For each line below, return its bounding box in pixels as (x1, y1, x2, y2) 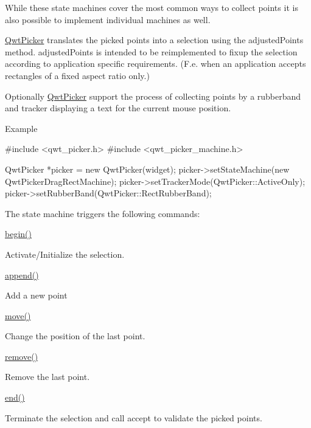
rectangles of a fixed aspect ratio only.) (5, 69, 150, 81)
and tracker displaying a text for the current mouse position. (5, 102, 231, 114)
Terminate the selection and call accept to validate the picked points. (5, 411, 262, 424)
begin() (5, 227, 32, 240)
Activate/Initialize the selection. (5, 247, 125, 260)
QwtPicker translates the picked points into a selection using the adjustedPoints (5, 33, 304, 46)
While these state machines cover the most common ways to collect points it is (5, 1, 298, 13)
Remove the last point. (5, 370, 90, 383)
